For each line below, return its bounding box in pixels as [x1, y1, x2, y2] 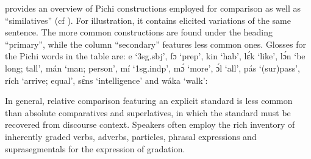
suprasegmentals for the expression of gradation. [5, 142, 185, 155]
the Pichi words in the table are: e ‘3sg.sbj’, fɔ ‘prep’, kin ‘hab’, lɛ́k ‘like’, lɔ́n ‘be [5, 50, 306, 62]
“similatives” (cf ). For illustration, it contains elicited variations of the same [5, 13, 291, 26]
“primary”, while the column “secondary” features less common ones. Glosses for [5, 37, 306, 50]
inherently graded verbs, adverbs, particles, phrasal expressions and [5, 130, 257, 142]
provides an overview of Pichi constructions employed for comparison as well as [5, 2, 301, 14]
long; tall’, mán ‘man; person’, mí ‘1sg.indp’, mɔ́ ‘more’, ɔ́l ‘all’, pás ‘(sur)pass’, [5, 61, 301, 74]
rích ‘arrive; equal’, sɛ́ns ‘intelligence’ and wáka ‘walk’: [5, 73, 208, 86]
